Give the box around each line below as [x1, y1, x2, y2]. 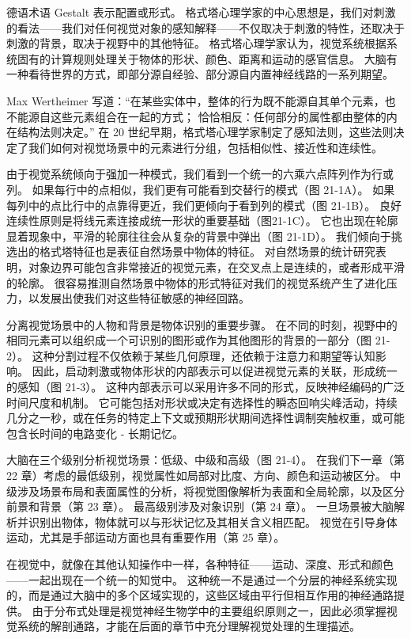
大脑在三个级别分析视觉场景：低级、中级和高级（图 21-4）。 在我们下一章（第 [6, 451, 405, 468]
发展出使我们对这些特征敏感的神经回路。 [39, 290, 250, 306]
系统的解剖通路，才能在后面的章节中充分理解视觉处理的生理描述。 [17, 618, 360, 634]
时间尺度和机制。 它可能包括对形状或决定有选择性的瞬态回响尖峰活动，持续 [6, 394, 398, 410]
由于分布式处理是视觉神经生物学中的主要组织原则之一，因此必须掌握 [32, 602, 386, 618]
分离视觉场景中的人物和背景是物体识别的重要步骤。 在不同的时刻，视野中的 [6, 316, 398, 333]
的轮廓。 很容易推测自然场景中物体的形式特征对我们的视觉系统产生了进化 [6, 274, 386, 291]
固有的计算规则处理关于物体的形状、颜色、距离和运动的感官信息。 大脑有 [17, 50, 398, 67]
